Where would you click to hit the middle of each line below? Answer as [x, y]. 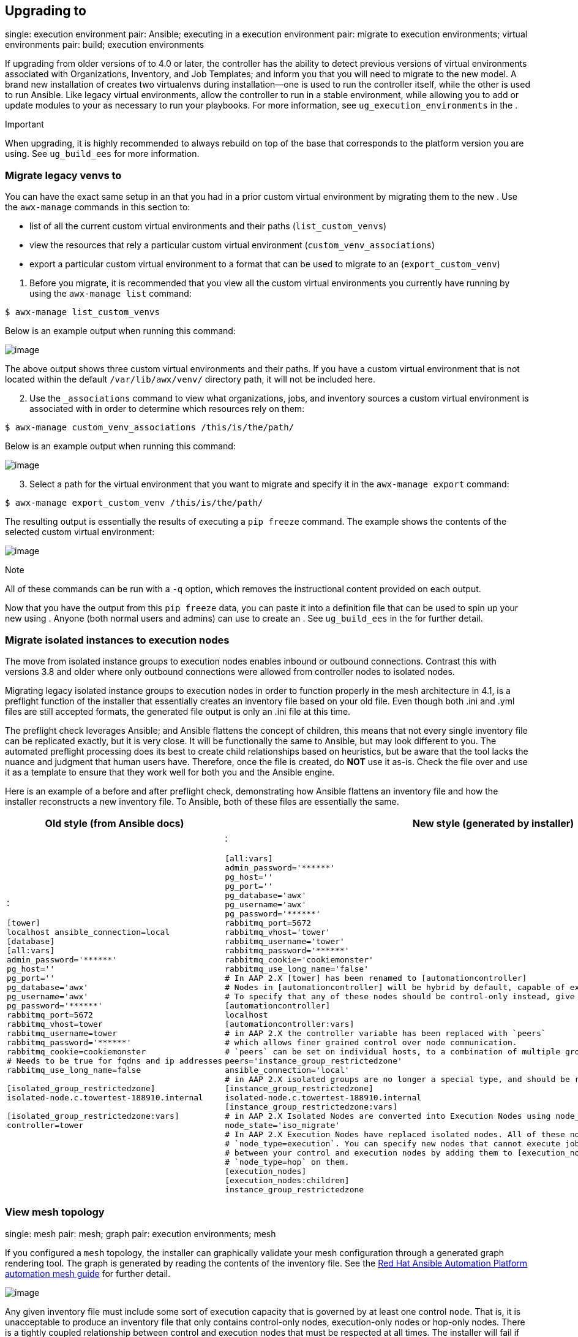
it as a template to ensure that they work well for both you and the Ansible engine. [170, 772]
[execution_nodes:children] [287, 1180]
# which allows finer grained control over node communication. [371, 1042]
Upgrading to [46, 11]
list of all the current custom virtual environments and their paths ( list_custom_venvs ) [208, 226]
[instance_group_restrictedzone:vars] [311, 1107]
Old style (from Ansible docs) [114, 823]
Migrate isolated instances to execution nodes [117, 640]
